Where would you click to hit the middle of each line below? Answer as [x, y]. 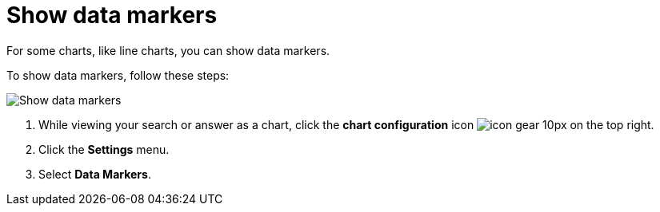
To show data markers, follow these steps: [118, 75]
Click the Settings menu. [104, 149]
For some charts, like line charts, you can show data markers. [168, 50]
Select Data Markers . [95, 174]
